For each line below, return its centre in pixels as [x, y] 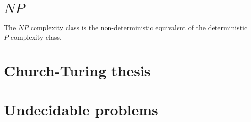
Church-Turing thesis [77, 71]
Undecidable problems [81, 109]
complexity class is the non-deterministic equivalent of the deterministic [139, 27]
